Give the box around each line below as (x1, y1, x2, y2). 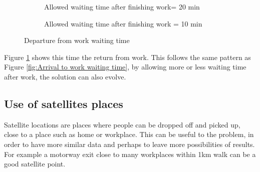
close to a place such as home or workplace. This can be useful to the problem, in (4, 129, 254, 139)
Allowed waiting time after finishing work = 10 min (44, 18, 202, 28)
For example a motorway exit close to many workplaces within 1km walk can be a (4, 148, 256, 159)
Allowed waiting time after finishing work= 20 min (44, 1, 200, 11)
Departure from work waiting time (24, 35, 130, 45)
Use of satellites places (4, 95, 123, 111)
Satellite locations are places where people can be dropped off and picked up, (4, 119, 240, 129)
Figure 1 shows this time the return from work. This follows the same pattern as (4, 51, 251, 62)
